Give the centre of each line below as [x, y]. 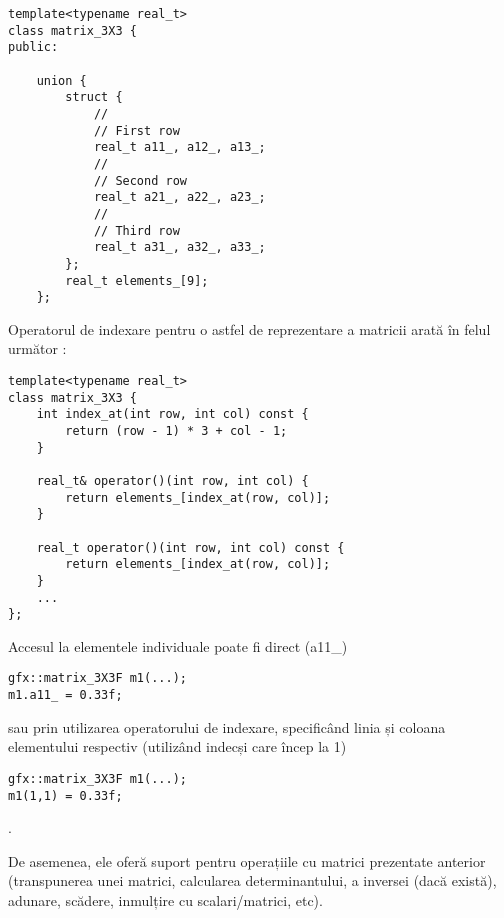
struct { [94, 97]
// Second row [140, 180]
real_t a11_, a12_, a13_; [179, 147]
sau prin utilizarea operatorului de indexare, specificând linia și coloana [227, 726]
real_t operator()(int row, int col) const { [190, 547]
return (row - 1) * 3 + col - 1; [176, 430]
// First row [136, 130]
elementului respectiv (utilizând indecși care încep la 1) [177, 746]
